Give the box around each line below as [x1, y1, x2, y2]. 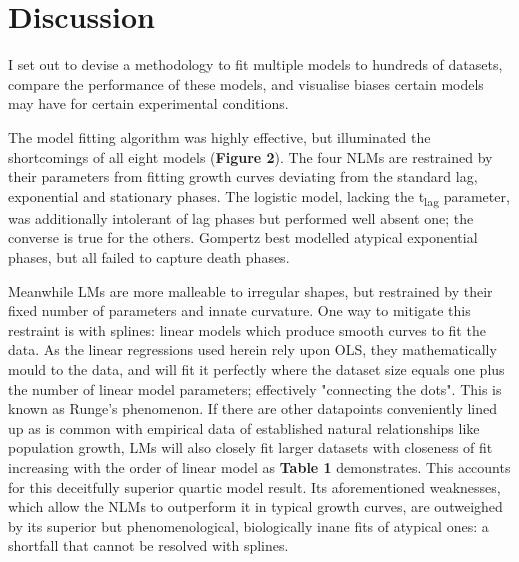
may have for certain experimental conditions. [8, 93, 289, 114]
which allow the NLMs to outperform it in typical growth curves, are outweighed [8, 496, 503, 517]
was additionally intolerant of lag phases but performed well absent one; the [8, 207, 474, 228]
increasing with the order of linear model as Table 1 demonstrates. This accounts [8, 456, 511, 477]
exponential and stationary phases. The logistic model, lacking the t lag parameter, [8, 185, 510, 209]
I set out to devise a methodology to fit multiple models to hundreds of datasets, [8, 54, 503, 75]
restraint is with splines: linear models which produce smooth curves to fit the [8, 319, 486, 340]
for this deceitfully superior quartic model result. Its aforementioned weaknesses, [8, 476, 501, 497]
